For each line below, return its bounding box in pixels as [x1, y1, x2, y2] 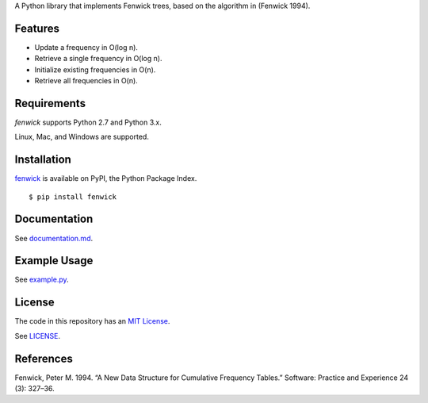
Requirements [14, 96, 86, 110]
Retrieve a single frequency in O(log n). [34, 54, 162, 63]
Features [14, 21, 59, 35]
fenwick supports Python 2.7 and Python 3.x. [14, 117, 162, 127]
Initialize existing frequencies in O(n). [34, 64, 156, 75]
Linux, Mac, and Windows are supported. [14, 132, 150, 142]
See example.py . [14, 274, 69, 285]
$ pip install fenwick [29, 192, 117, 201]
